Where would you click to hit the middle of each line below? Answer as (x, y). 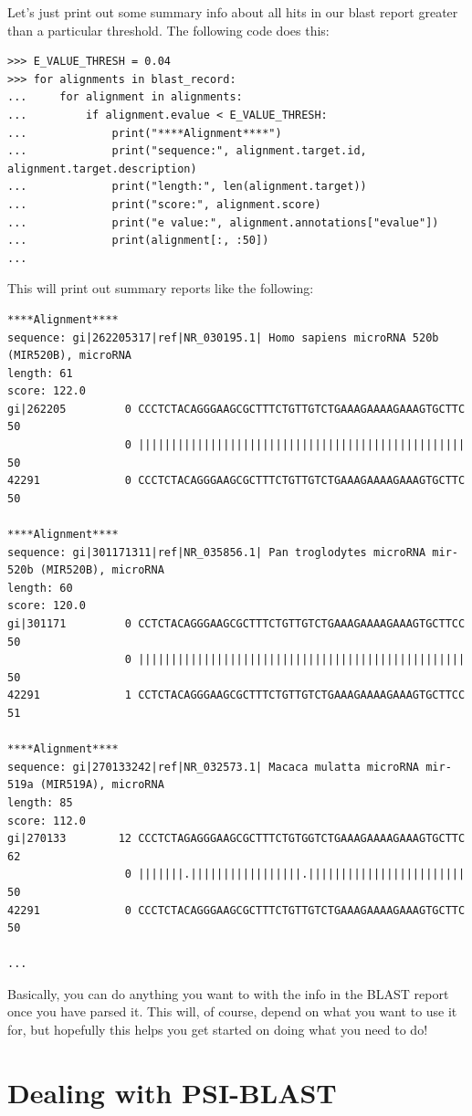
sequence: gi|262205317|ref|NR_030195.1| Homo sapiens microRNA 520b (223, 337)
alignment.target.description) (102, 168)
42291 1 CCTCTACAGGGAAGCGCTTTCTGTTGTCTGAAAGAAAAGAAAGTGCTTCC (236, 695)
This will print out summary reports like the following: (161, 288)
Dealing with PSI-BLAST (172, 1092)
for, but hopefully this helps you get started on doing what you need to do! (218, 1030)
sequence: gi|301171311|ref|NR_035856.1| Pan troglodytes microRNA (217, 552)
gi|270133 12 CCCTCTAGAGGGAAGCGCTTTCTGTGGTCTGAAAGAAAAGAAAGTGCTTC (236, 839)
